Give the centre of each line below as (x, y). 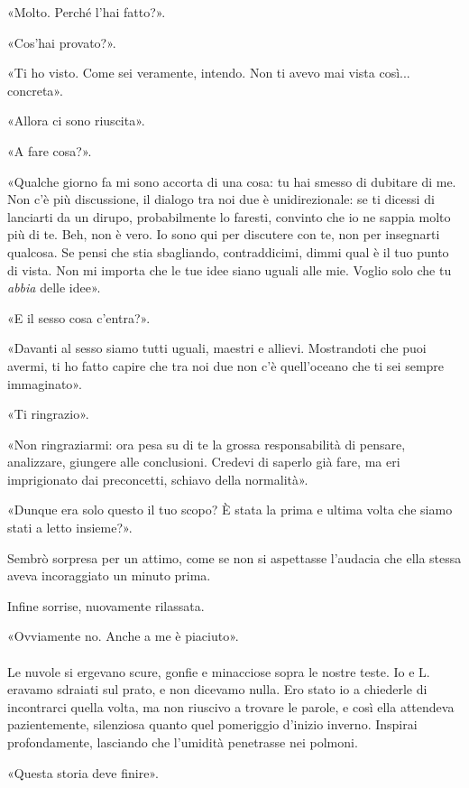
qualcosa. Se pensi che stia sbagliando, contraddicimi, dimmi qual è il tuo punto (228, 251)
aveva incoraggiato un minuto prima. (109, 575)
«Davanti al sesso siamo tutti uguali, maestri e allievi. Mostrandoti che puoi (217, 348)
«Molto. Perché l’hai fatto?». (87, 12)
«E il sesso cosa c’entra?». (79, 317)
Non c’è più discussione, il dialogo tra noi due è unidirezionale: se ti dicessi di (221, 199)
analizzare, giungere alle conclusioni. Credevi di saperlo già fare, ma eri (204, 462)
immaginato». (45, 383)
